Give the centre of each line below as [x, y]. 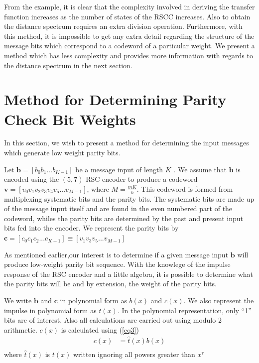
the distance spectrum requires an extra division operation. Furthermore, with [123, 26]
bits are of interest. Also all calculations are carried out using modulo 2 [113, 320]
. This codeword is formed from [185, 188]
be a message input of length [119, 169]
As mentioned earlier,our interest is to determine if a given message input [116, 254]
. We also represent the [219, 301]
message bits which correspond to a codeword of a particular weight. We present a [129, 46]
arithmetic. [21, 329]
